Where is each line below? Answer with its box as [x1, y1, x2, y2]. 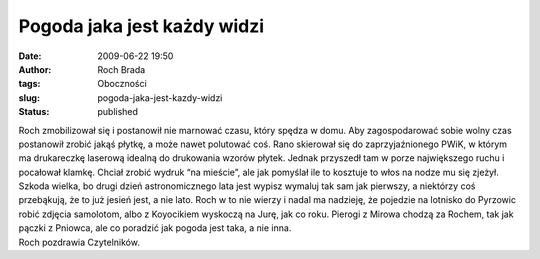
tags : [18, 78, 41, 90]
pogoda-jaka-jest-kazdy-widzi [97, 91, 223, 104]
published [97, 106, 139, 118]
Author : [18, 63, 52, 75]
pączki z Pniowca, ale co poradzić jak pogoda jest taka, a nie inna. [18, 222, 292, 234]
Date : [18, 50, 42, 62]
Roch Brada [97, 63, 146, 75]
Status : [18, 106, 50, 118]
